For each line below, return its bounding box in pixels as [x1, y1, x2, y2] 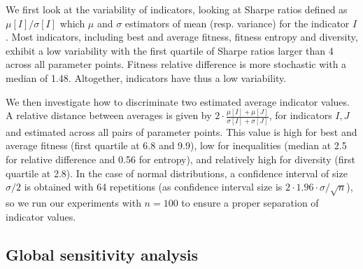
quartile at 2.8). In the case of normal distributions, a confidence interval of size [6, 165, 348, 180]
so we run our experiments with [6, 195, 141, 209]
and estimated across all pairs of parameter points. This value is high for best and [6, 124, 357, 139]
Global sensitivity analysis [6, 243, 199, 265]
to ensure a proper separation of [181, 195, 319, 209]
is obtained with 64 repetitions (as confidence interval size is [24, 179, 283, 194]
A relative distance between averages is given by [6, 108, 212, 123]
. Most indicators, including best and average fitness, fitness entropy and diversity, [6, 29, 358, 44]
